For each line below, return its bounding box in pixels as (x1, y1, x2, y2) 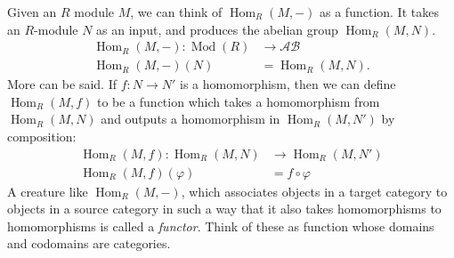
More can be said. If (7, 75, 118, 93)
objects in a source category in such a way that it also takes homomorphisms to (7, 199, 442, 218)
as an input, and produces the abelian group (96, 20, 338, 38)
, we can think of (130, 3, 223, 20)
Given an (7, 3, 57, 20)
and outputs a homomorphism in (101, 109, 280, 128)
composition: (7, 127, 77, 146)
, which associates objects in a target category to (181, 181, 448, 200)
